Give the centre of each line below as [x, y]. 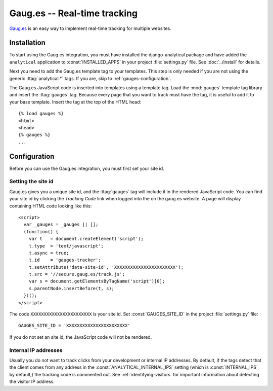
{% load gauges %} [41, 114]
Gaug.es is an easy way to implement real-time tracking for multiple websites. [90, 28]
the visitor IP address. [32, 382]
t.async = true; [49, 253]
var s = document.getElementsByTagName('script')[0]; [97, 281]
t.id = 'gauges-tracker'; [65, 260]
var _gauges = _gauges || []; [61, 225]
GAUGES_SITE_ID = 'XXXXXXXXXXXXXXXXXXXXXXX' [75, 326]
